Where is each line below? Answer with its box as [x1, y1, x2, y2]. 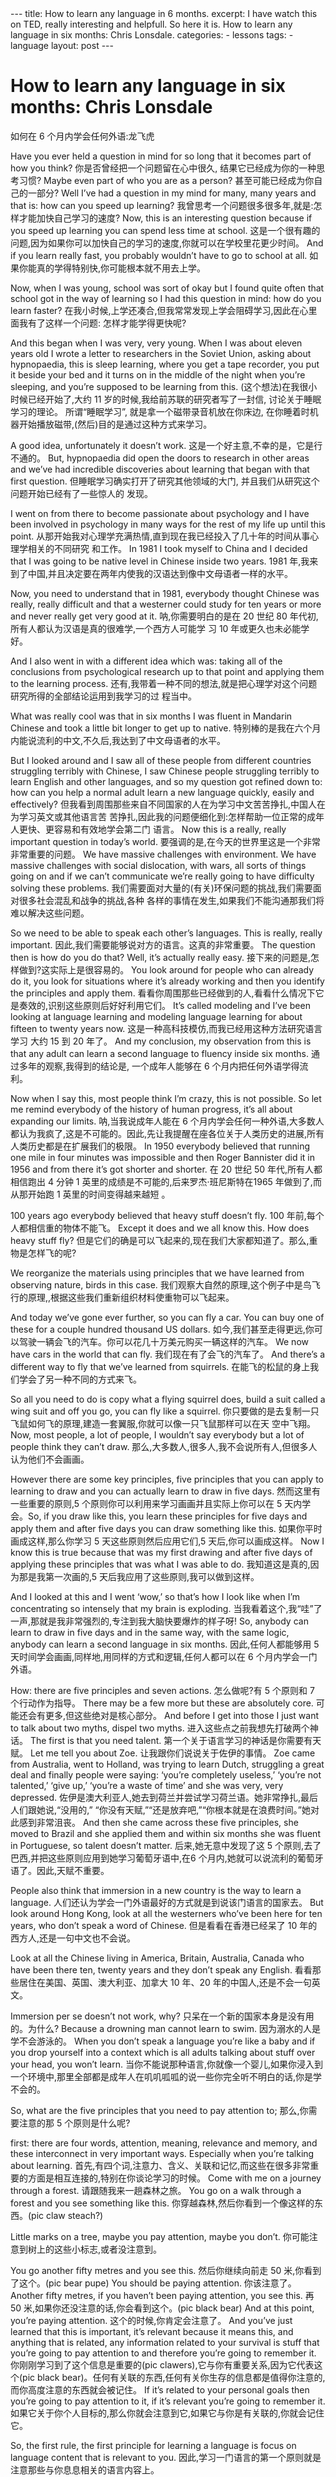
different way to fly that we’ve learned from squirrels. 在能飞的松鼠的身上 [10, 1360, 311, 1372]
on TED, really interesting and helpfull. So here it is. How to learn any [10, 18, 293, 30]
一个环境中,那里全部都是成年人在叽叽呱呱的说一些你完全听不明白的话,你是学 [10, 2070, 323, 2082]
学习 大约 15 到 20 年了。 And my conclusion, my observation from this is [10, 1035, 312, 1047]
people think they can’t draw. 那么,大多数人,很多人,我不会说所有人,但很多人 [10, 1440, 318, 1452]
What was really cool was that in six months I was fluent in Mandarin [10, 710, 293, 722]
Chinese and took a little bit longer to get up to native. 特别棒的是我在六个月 [10, 722, 322, 734]
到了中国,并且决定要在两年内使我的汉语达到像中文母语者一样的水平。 [10, 567, 294, 579]
